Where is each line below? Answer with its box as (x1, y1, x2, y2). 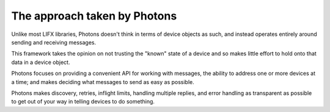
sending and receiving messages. (11, 38, 97, 46)
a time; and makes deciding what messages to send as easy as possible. (11, 78, 195, 85)
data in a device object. (11, 58, 70, 66)
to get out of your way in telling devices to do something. (11, 98, 155, 105)
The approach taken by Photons (11, 9, 177, 23)
